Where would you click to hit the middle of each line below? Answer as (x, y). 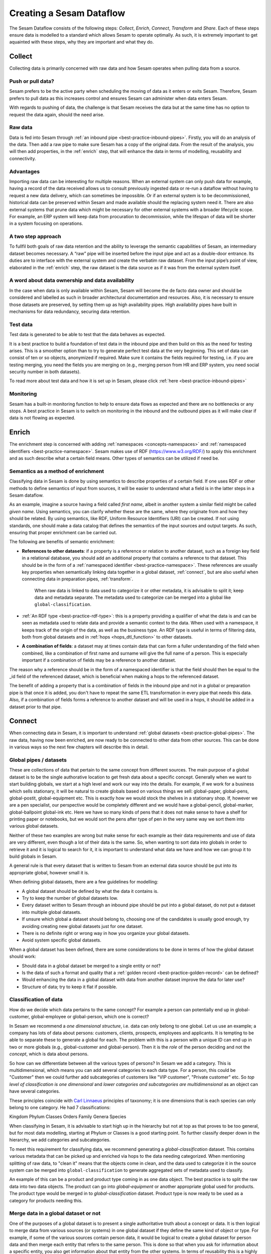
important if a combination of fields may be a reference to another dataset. (99, 660)
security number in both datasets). (45, 372)
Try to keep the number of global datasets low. (70, 898)
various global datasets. (34, 826)
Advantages (25, 172)
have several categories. (35, 1091)
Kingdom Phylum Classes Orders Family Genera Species (68, 1117)
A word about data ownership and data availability (72, 280)
